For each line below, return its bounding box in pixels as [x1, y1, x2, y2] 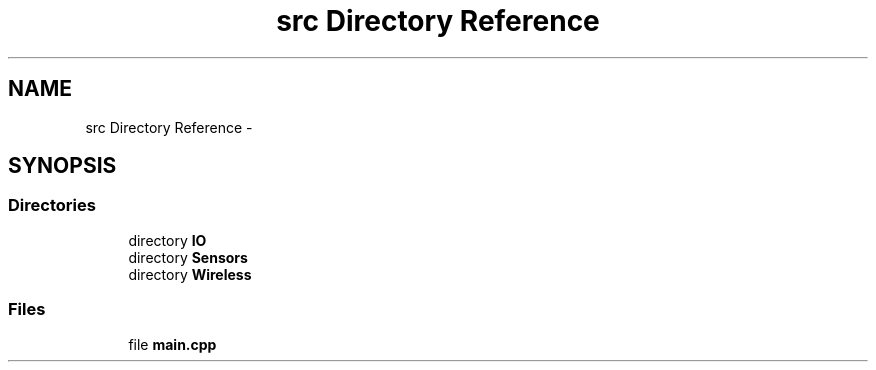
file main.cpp [128, 335, 217, 353]
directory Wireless [128, 265, 252, 283]
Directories [8, 195, 96, 216]
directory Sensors [128, 248, 248, 266]
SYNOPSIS [8, 153, 117, 179]
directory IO [128, 231, 207, 249]
